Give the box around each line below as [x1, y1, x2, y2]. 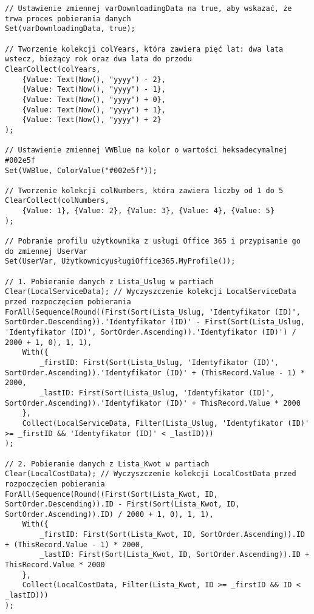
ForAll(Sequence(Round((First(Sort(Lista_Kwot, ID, [5, 489, 218, 499]
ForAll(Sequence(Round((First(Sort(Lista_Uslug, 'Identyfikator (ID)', [5, 307, 301, 316]
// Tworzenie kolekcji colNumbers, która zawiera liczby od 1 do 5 [5, 186, 284, 195]
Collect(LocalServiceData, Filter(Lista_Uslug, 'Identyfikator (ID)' [22, 418, 310, 428]
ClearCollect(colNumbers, [5, 196, 109, 205]
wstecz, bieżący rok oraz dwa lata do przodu [5, 55, 192, 64]
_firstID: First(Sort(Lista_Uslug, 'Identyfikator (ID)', [39, 358, 279, 367]
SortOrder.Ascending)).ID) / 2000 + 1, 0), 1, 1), [5, 510, 214, 519]
